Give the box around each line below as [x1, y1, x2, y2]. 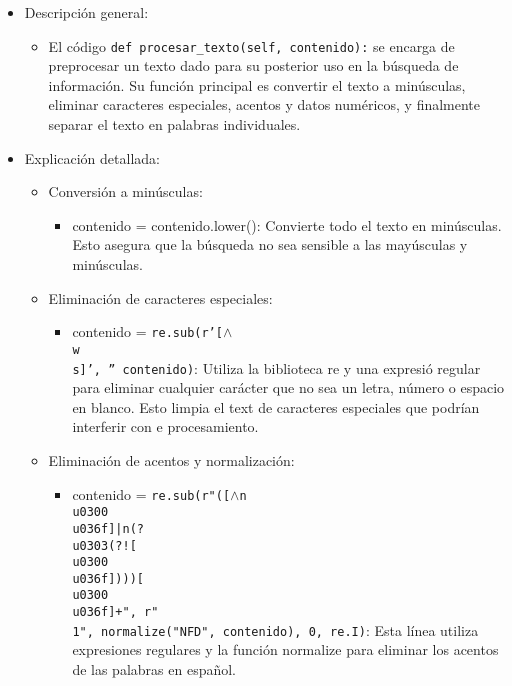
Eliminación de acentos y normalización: [48, 449, 295, 470]
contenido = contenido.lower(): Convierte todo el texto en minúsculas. [72, 214, 502, 235]
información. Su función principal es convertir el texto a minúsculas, [48, 74, 466, 95]
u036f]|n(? [72, 521, 144, 536]
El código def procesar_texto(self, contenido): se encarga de [48, 35, 455, 56]
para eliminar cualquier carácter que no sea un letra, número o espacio [72, 377, 505, 398]
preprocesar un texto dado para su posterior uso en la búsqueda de [48, 55, 459, 76]
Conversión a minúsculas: [48, 181, 203, 202]
